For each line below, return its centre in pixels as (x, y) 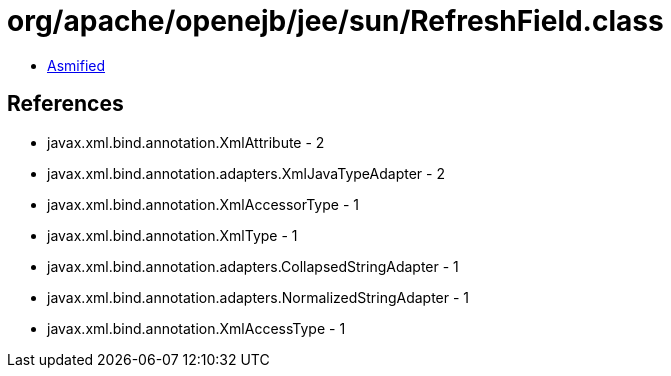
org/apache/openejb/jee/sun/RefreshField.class (335, 21)
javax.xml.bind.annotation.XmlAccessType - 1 (196, 328)
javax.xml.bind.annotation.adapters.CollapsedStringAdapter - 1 (253, 266)
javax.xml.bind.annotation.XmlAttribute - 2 (186, 142)
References (65, 104)
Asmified (76, 65)
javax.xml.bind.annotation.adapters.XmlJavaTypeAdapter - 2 (246, 173)
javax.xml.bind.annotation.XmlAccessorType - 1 (203, 204)
